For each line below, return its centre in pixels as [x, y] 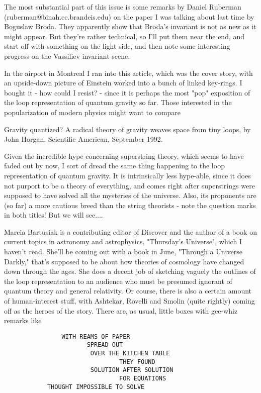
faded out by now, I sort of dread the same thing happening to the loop [114, 166]
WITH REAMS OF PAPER [96, 336]
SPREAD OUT [105, 345]
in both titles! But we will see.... [54, 215]
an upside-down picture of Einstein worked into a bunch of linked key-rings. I [123, 83]
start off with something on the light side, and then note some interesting [117, 46]
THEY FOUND [137, 362]
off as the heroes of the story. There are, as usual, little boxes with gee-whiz [121, 310]
